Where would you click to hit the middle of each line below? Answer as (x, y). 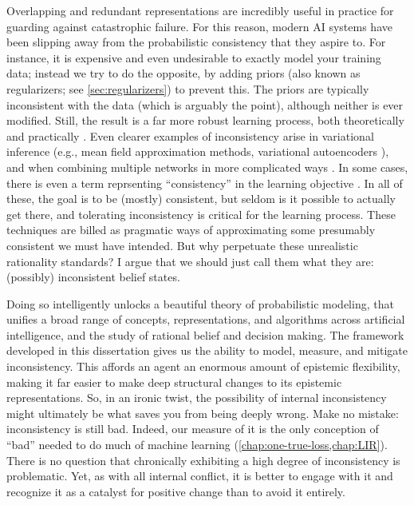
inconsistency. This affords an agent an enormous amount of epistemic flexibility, (203, 366)
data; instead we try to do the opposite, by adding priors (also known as (183, 73)
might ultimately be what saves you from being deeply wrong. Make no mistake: (203, 413)
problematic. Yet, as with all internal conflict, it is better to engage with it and (200, 476)
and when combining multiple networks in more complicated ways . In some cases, (207, 167)
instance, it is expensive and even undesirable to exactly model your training (194, 57)
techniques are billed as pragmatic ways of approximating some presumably (191, 230)
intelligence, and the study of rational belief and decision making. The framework (205, 334)
